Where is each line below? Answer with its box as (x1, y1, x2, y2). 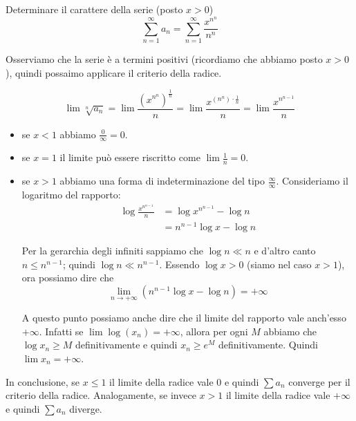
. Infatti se (39, 324, 84, 338)
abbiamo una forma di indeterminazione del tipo (59, 174, 265, 188)
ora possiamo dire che (21, 270, 114, 285)
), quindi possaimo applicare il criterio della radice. (6, 65, 222, 79)
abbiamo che (263, 324, 317, 338)
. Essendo (159, 256, 200, 271)
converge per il (288, 374, 350, 389)
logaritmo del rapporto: (21, 187, 121, 202)
